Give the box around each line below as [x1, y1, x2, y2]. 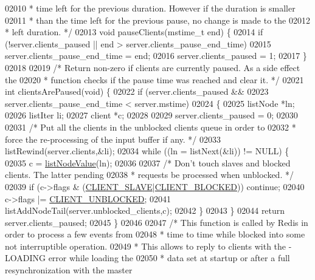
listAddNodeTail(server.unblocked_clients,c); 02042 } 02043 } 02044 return [5, 204, 285, 217]
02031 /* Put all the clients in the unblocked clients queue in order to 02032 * [5, 120, 296, 133]
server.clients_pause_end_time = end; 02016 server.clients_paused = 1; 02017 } [5, 49, 307, 62]
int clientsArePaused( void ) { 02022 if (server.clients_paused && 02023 [5, 85, 269, 98]
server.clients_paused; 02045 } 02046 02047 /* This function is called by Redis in [5, 216, 308, 228]
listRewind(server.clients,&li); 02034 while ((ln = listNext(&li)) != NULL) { [5, 145, 289, 157]
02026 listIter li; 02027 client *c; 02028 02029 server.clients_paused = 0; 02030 [5, 109, 298, 121]
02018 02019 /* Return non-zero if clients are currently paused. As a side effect [5, 61, 300, 73]
